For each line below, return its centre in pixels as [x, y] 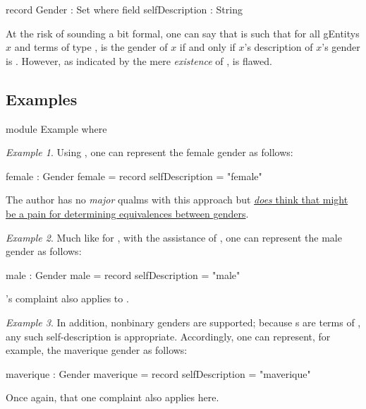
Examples [42, 99]
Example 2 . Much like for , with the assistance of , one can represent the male [174, 237]
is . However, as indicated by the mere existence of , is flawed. [139, 60]
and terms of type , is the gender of [91, 47]
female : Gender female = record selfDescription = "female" [134, 176]
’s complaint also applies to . [67, 298]
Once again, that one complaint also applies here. [112, 397]
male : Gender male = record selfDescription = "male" [123, 274]
